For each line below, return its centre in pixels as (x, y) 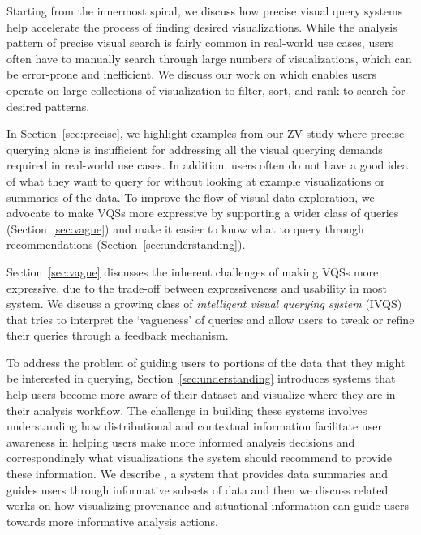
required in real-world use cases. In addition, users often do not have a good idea (207, 165)
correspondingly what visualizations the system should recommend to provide (200, 458)
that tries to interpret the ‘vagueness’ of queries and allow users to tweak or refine (210, 319)
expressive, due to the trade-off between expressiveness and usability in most (197, 287)
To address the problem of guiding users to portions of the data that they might (206, 362)
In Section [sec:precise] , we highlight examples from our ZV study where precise (206, 133)
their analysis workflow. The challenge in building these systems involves (187, 410)
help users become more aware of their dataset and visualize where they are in (201, 394)
